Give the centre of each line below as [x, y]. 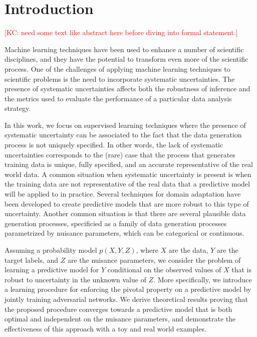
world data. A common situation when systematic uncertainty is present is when [128, 174]
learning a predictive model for [52, 270]
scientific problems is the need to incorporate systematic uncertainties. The [120, 78]
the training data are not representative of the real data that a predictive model [127, 184]
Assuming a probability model [51, 250]
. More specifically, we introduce [203, 279]
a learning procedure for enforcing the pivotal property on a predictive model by [128, 289]
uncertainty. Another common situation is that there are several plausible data [125, 213]
